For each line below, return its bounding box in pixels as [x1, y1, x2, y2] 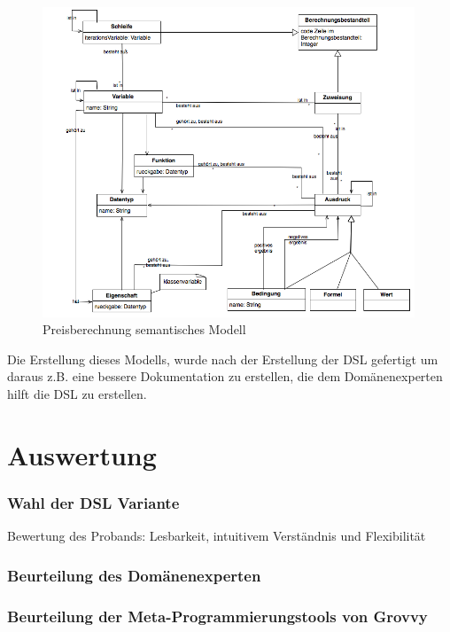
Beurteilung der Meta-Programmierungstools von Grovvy [7, 605, 428, 627]
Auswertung [7, 436, 157, 472]
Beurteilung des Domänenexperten [7, 564, 261, 586]
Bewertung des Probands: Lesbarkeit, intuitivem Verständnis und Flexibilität [7, 527, 426, 545]
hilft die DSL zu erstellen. [7, 385, 147, 403]
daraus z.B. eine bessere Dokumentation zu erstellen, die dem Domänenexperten [7, 367, 443, 386]
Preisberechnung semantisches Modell [43, 320, 246, 339]
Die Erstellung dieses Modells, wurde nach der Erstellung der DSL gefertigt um [7, 349, 438, 368]
